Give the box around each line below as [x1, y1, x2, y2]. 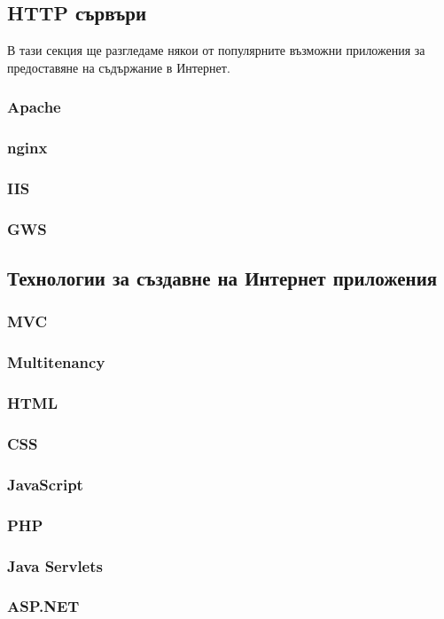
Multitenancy [7, 351, 105, 373]
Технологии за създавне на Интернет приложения [7, 264, 438, 292]
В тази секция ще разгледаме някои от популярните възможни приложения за [7, 41, 425, 59]
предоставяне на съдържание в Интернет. [7, 58, 230, 76]
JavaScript [7, 473, 83, 495]
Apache [7, 96, 61, 118]
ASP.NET [7, 595, 80, 617]
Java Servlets [7, 554, 103, 576]
